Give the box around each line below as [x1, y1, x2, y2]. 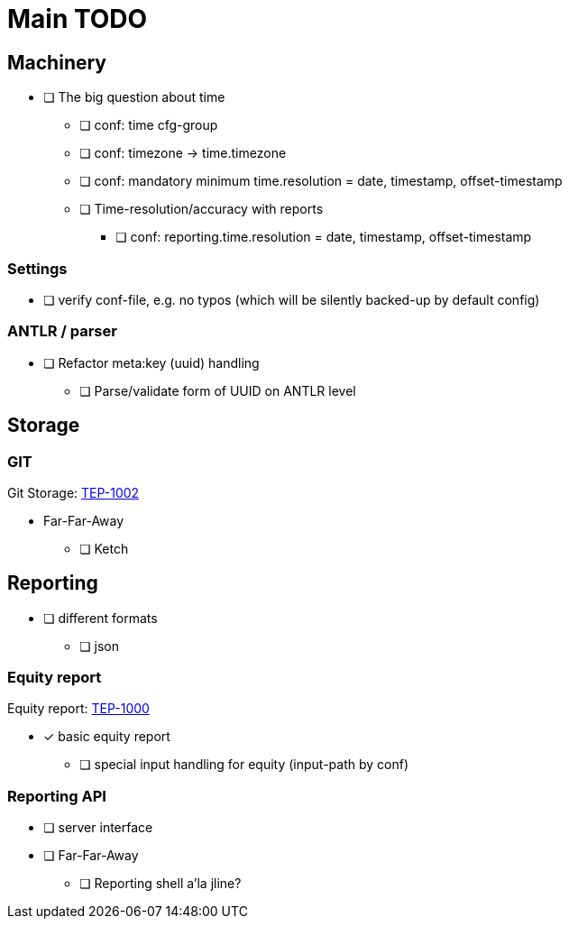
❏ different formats [43, 610, 158, 626]
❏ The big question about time [43, 89, 225, 105]
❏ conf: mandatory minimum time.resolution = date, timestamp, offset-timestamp [79, 173, 563, 189]
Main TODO [7, 4, 148, 34]
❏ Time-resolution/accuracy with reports [79, 201, 324, 217]
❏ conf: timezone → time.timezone [79, 145, 287, 161]
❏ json [79, 637, 119, 654]
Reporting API [7, 786, 106, 805]
